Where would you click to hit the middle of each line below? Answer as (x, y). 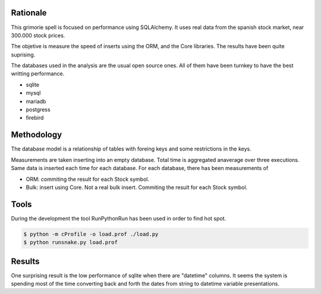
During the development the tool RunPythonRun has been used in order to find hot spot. (119, 218)
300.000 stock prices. (38, 35)
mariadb (36, 101)
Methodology (37, 135)
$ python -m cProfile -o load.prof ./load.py (91, 234)
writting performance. (38, 73)
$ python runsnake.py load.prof (71, 242)
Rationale (29, 13)
